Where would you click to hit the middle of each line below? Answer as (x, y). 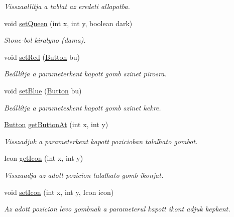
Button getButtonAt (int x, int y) (56, 124)
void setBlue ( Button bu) (43, 90)
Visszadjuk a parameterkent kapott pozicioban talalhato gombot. (101, 141)
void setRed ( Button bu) (42, 57)
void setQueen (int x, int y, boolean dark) (68, 23)
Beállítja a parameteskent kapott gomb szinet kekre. (83, 107)
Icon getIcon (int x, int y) (44, 158)
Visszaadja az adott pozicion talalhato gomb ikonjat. (84, 175)
